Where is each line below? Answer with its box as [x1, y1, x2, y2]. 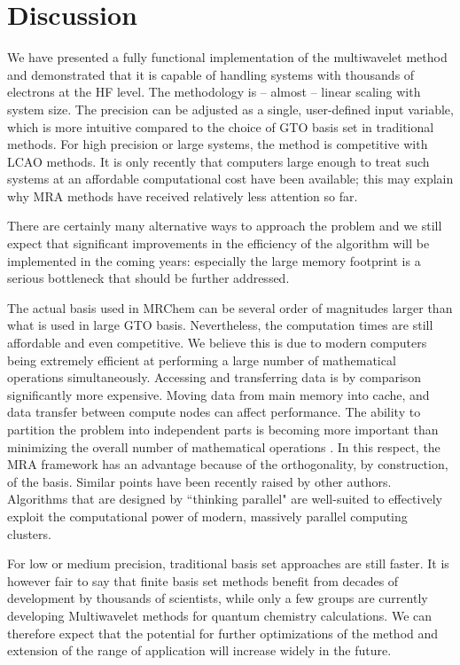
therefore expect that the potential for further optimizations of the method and [7, 623, 439, 642]
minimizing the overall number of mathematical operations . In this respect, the [7, 437, 441, 456]
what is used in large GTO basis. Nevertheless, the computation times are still [7, 316, 433, 334]
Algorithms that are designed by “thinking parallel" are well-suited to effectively [7, 489, 442, 508]
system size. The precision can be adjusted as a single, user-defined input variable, [7, 99, 454, 118]
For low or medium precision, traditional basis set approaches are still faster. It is [7, 554, 449, 573]
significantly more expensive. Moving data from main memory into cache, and [7, 385, 430, 403]
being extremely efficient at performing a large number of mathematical [7, 350, 396, 369]
